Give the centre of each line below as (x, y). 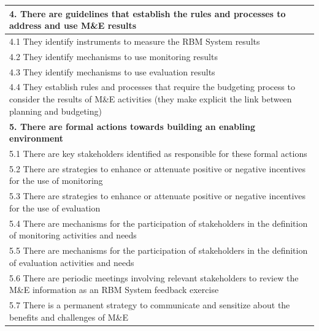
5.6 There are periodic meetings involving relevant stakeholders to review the (154, 277)
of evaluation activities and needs (72, 262)
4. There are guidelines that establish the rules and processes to (148, 13)
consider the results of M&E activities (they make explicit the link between (151, 99)
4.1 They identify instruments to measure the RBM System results (135, 41)
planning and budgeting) (56, 111)
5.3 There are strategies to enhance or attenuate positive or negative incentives (158, 196)
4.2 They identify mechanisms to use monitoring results (113, 56)
